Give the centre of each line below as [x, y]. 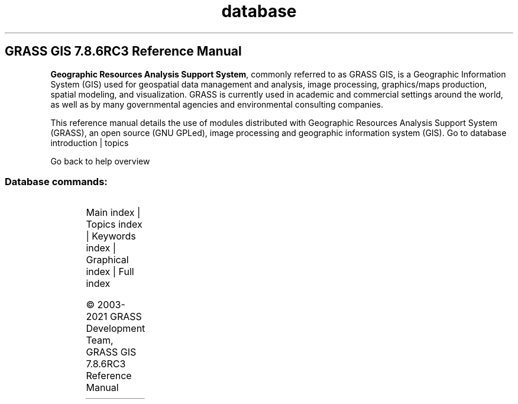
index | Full [110, 272]
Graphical [107, 260]
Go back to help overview [100, 161]
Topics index [114, 224]
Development [116, 329]
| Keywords [111, 236]
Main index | [113, 213]
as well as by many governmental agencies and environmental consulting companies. [217, 104]
